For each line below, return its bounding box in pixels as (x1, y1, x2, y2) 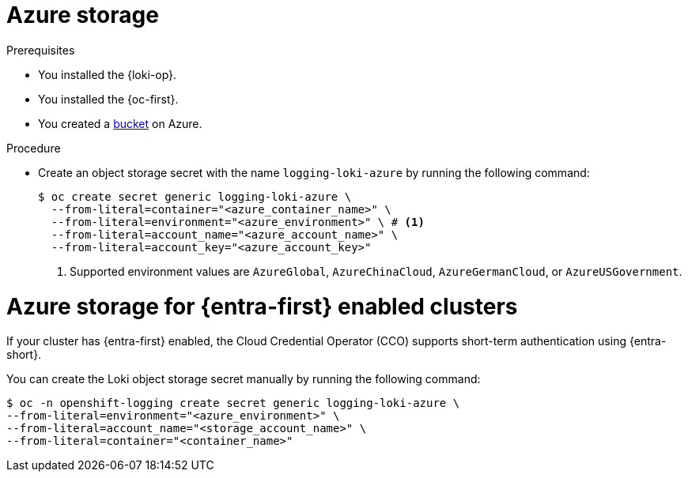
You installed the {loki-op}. (38, 67, 177, 81)
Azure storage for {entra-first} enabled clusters (6, 292, 518, 320)
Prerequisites (6, 43, 75, 57)
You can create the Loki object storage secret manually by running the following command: (6, 372, 481, 386)
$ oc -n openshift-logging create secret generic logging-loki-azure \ (6, 397, 460, 410)
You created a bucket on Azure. (38, 116, 202, 130)
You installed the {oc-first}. (38, 92, 179, 106)
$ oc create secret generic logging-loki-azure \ (38, 190, 352, 203)
